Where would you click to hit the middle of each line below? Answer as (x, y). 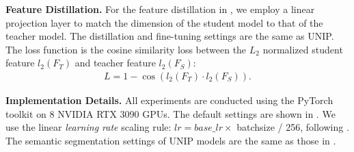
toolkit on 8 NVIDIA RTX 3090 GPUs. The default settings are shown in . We (171, 113)
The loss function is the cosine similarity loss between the (126, 49)
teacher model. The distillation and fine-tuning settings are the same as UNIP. (170, 36)
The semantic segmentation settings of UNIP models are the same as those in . (171, 140)
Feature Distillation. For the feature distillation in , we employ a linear (160, 9)
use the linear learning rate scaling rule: (88, 127)
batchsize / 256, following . (293, 127)
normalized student (303, 49)
